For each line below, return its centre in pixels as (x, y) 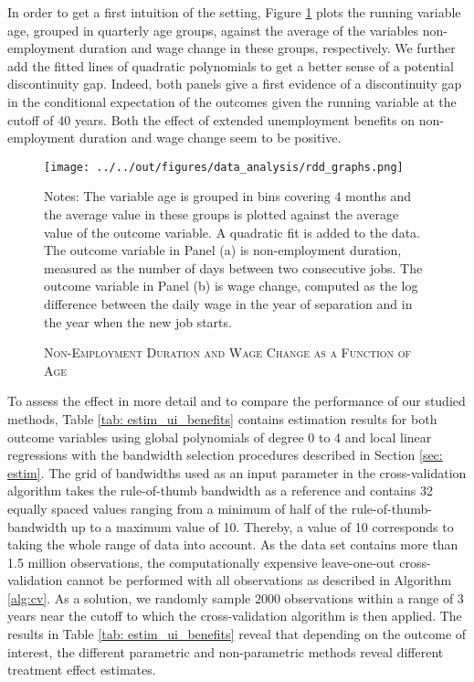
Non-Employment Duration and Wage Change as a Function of (228, 352)
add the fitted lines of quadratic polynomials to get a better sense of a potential (231, 65)
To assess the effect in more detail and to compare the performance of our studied (237, 401)
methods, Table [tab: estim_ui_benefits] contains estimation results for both (222, 418)
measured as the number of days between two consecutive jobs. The (233, 267)
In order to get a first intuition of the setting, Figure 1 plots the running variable (234, 12)
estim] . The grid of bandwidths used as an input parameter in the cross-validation (237, 472)
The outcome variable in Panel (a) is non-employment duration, (223, 250)
